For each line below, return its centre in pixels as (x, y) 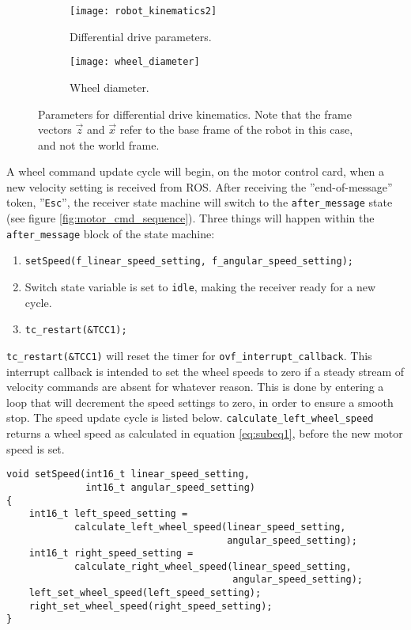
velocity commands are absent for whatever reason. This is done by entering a (195, 387)
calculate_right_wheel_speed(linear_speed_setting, (213, 566)
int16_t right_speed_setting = (111, 554)
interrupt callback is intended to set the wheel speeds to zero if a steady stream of (205, 371)
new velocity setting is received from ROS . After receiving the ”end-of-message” (200, 186)
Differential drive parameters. (141, 36)
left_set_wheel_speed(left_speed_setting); (145, 593)
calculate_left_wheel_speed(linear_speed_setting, (210, 527)
